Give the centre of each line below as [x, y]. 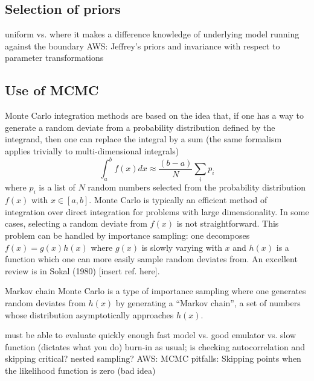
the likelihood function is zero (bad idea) [80, 370]
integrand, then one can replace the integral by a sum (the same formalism [143, 139]
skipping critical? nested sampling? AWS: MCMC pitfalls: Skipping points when [153, 358]
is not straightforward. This [228, 223]
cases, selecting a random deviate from [76, 223]
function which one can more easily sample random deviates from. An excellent [151, 259]
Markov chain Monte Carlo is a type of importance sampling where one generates [155, 291]
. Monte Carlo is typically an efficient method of [178, 200]
